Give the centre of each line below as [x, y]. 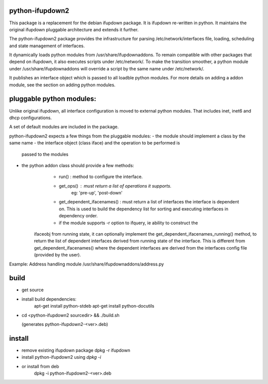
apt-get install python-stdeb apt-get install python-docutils [94, 306]
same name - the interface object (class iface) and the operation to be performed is [95, 143]
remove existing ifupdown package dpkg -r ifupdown [76, 350]
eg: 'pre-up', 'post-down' [97, 193]
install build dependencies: [49, 299]
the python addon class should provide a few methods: [78, 165]
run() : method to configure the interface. [101, 177]
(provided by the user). [58, 255]
